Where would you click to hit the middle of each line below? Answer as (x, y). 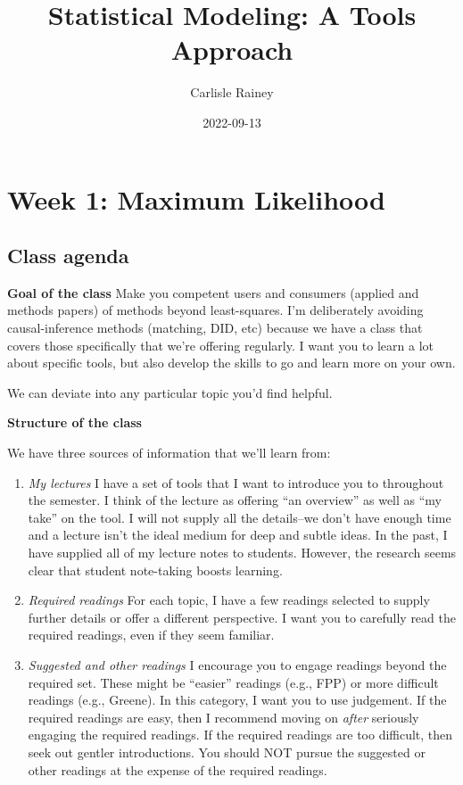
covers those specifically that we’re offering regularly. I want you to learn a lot (220, 345)
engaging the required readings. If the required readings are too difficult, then (240, 735)
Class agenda (68, 256)
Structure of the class (74, 422)
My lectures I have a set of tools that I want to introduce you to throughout (236, 482)
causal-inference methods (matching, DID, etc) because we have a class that (215, 328)
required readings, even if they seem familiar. (151, 635)
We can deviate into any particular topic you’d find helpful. (170, 392)
